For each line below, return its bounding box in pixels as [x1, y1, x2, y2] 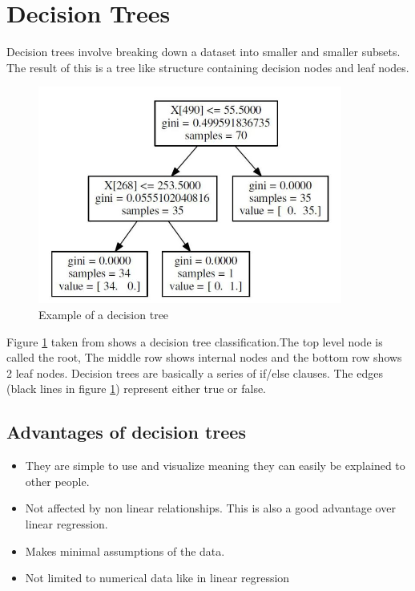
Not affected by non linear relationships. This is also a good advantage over [25, 500, 396, 516]
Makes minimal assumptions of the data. [25, 542, 225, 559]
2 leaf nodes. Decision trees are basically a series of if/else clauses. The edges [6, 364, 383, 381]
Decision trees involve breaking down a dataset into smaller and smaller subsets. [6, 43, 401, 60]
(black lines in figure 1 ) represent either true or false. [6, 380, 267, 397]
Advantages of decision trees [6, 419, 246, 444]
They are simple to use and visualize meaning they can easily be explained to [25, 457, 405, 474]
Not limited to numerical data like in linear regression [25, 569, 290, 586]
